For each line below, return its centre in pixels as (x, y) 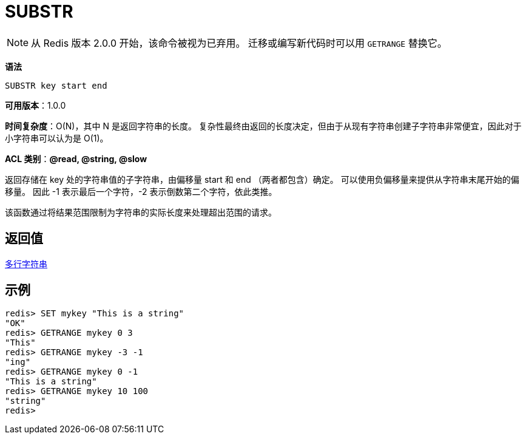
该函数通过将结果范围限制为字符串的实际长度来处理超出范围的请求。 (141, 212)
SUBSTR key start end (56, 85)
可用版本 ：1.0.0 (35, 105)
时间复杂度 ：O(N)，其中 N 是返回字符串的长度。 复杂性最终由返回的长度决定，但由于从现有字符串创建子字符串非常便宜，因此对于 (263, 126)
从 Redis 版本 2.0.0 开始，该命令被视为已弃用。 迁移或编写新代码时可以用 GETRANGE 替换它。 (239, 43)
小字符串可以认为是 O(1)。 (57, 138)
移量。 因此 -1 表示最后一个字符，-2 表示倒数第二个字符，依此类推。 (141, 191)
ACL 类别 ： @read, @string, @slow (76, 158)
